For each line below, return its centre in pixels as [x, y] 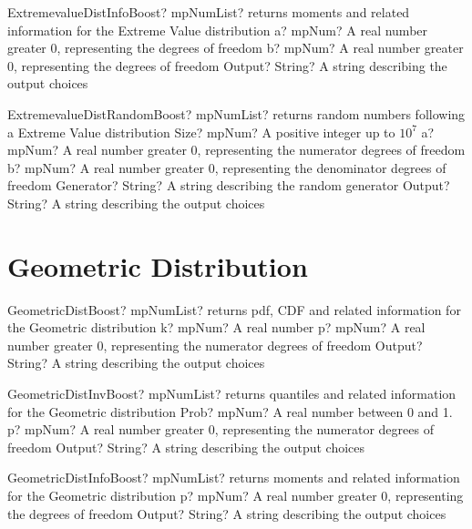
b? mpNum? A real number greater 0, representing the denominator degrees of [227, 167]
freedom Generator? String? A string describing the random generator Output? [229, 185]
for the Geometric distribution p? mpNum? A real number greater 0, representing [236, 495]
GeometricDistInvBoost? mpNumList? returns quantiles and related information [232, 394]
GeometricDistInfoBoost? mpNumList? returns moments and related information [234, 478]
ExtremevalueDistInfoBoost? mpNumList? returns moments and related [209, 12]
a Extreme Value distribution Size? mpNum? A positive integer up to [201, 132]
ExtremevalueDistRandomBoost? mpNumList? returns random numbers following [236, 113]
